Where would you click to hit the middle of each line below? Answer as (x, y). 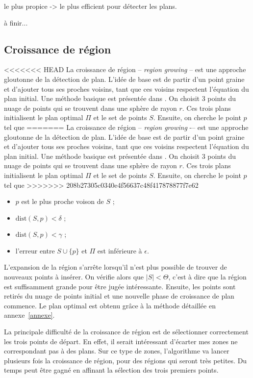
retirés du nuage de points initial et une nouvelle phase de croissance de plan (119, 296)
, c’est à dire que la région (207, 277)
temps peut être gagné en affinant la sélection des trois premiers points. (111, 370)
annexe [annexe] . (29, 315)
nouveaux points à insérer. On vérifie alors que (74, 277)
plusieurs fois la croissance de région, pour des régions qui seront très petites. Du (126, 360)
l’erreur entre (35, 250)
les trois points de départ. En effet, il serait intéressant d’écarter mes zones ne (121, 341)
